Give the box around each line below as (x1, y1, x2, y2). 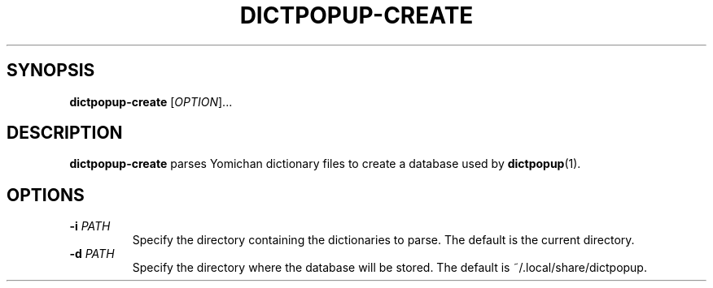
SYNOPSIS (7, 60, 95, 81)
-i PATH (69, 219, 111, 234)
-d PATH (69, 247, 115, 261)
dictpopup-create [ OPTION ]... (69, 94, 233, 109)
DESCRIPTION (7, 123, 123, 144)
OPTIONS (7, 184, 85, 205)
